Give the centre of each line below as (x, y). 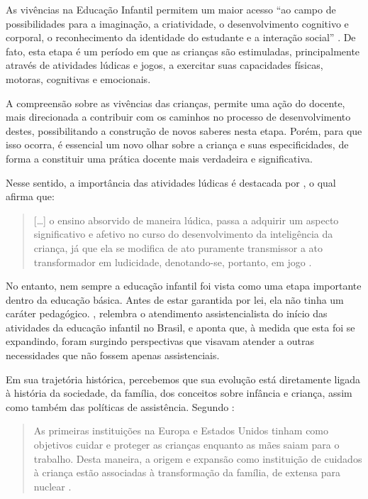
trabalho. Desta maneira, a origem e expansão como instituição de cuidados (198, 458)
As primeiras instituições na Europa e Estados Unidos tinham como (181, 431)
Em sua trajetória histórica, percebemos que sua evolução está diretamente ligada (183, 379)
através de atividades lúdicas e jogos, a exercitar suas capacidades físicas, (165, 65)
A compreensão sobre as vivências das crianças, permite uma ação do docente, (175, 103)
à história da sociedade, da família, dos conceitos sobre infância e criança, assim (179, 393)
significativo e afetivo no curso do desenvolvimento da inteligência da (183, 234)
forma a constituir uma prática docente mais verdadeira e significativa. (159, 158)
